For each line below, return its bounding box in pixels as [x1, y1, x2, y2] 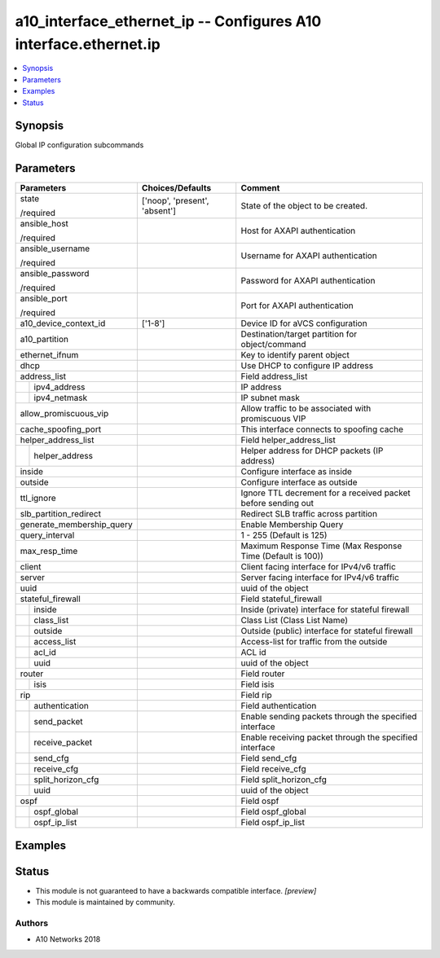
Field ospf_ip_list [240, 817, 306, 828]
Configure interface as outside [240, 477, 358, 488]
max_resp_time [20, 546, 78, 557]
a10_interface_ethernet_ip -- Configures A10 [15, 12, 322, 30]
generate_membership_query [20, 519, 134, 530]
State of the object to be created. [240, 200, 368, 212]
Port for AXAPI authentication [240, 300, 354, 311]
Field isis [240, 679, 275, 690]
